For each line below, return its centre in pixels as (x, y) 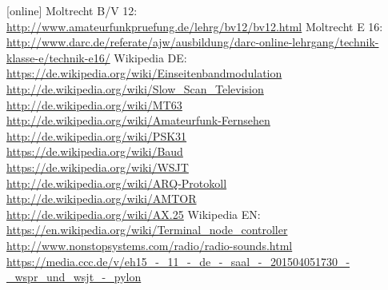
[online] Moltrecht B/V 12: (72, 10)
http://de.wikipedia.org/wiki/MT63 (94, 104)
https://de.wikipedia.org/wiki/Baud (95, 151)
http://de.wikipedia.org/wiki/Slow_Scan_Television (135, 88)
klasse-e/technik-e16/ (58, 57)
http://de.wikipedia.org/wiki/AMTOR (102, 199)
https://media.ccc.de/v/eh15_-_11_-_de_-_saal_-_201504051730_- (178, 261)
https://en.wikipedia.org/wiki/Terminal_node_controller (147, 230)
